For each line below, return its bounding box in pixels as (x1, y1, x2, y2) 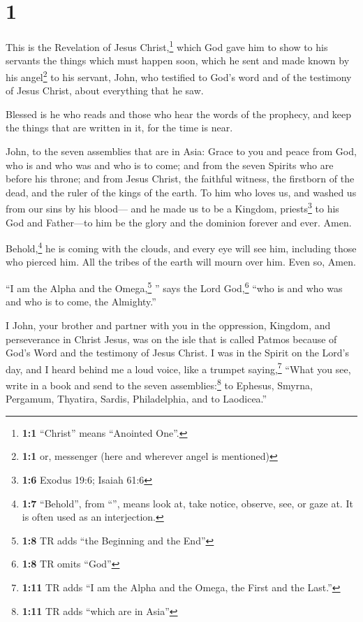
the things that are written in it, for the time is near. (6, 120, 233, 135)
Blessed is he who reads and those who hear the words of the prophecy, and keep (6, 106, 352, 121)
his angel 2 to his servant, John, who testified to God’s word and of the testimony (6, 67, 352, 84)
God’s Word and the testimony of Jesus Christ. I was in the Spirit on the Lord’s (6, 345, 349, 360)
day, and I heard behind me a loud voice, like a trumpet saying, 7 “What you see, (6, 359, 351, 376)
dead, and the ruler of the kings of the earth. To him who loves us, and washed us (6, 185, 357, 199)
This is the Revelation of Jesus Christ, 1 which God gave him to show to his (6, 38, 328, 54)
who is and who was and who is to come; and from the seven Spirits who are (6, 157, 334, 172)
